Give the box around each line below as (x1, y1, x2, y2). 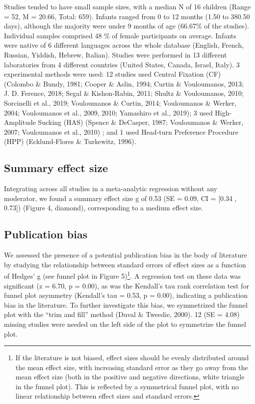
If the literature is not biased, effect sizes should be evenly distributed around (15, 352, 249, 363)
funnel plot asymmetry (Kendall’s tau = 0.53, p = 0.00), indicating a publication (4, 290, 248, 300)
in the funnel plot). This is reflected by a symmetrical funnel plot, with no (15, 381, 239, 391)
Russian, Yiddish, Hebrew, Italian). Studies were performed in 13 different (4, 49, 227, 59)
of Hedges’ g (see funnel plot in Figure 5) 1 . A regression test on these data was (4, 269, 241, 281)
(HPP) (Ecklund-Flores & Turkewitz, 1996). (4, 136, 136, 146)
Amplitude (4, 117, 36, 127)
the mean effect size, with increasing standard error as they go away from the (15, 362, 248, 372)
